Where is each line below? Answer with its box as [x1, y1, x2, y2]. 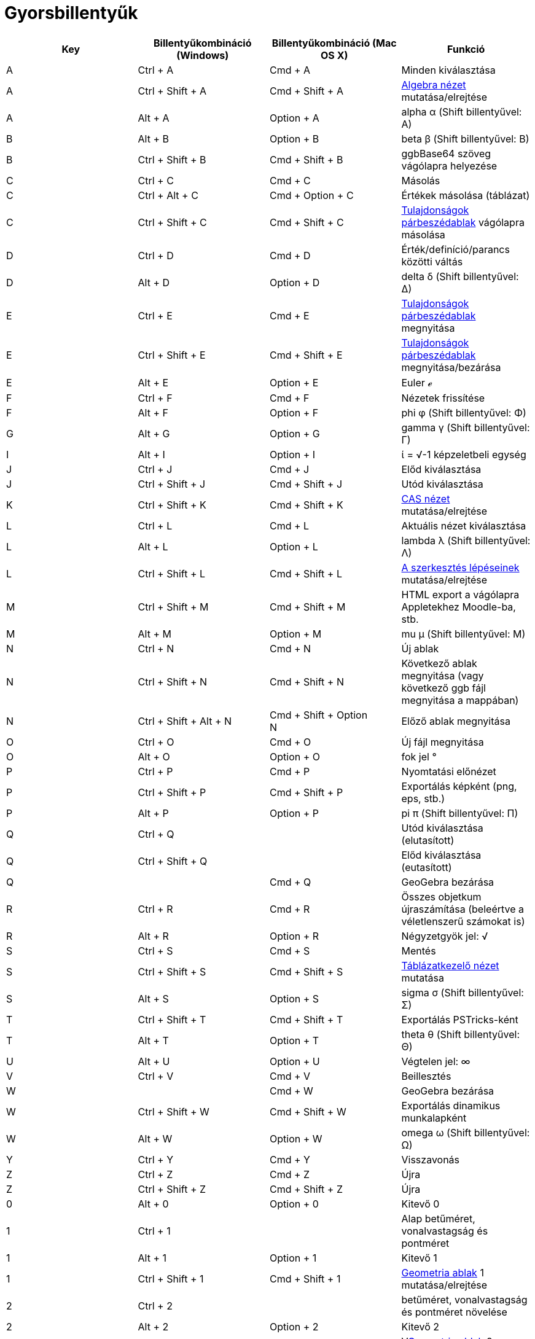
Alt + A [138, 111, 170, 124]
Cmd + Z [270, 1168, 310, 1181]
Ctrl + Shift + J [138, 477, 206, 490]
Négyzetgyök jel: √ [401, 929, 488, 942]
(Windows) [176, 49, 229, 61]
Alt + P [138, 806, 169, 819]
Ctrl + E [138, 309, 173, 322]
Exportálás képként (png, [401, 779, 517, 792]
